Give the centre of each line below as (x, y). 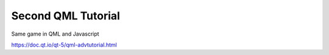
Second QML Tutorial (65, 16)
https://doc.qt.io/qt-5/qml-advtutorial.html (64, 45)
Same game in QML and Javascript (55, 34)
